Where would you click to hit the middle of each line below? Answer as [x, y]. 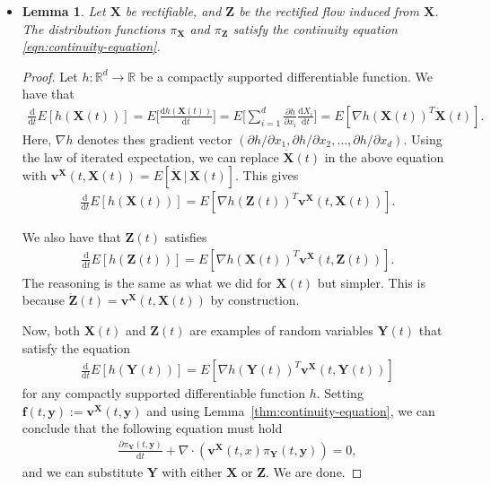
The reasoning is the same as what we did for [147, 282]
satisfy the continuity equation [315, 28]
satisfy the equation [76, 347]
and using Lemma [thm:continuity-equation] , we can [291, 410]
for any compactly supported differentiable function [164, 393]
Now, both [51, 330]
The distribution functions [94, 28]
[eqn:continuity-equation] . [91, 46]
